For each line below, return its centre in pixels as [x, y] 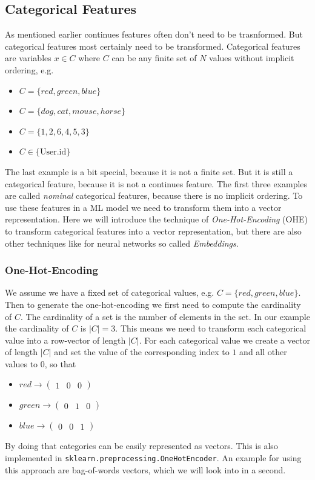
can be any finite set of [154, 58]
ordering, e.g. [29, 69]
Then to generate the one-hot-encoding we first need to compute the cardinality [153, 304]
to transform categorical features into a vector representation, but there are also [153, 231]
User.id [53, 152]
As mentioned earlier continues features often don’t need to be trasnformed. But [154, 34]
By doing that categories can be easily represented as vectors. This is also [141, 446]
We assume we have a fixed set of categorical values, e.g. [110, 292]
